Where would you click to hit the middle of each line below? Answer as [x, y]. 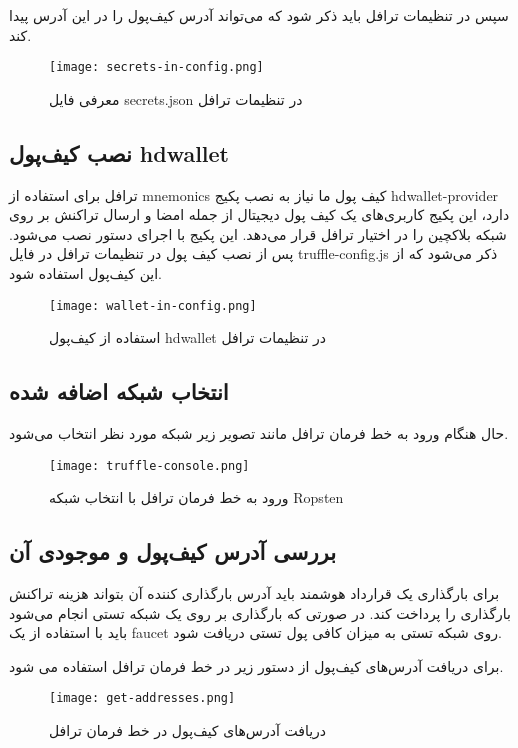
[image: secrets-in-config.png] [156, 67]
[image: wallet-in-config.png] [153, 305]
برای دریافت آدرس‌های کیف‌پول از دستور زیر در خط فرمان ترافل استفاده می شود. [256, 665]
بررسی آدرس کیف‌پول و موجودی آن [172, 551]
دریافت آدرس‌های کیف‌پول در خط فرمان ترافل [188, 730]
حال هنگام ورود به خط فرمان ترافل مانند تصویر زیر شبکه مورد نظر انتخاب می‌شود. [259, 433]
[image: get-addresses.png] [142, 698]
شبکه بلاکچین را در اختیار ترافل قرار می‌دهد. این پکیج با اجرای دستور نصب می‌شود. [258, 233]
